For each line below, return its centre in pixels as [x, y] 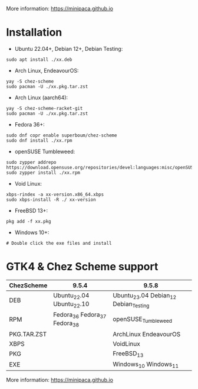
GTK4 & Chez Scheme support [82, 267]
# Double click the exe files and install [59, 243]
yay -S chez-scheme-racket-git [44, 108]
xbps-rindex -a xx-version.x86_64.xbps [55, 194]
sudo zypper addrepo [32, 162]
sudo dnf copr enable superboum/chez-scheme [62, 135]
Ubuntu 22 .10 [71, 304]
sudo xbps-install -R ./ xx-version [51, 200]
